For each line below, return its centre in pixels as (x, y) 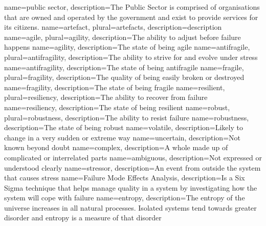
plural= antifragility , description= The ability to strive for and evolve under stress (131, 57)
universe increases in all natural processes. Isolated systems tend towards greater (130, 207)
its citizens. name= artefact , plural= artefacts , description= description (113, 27)
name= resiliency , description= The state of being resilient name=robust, (117, 107)
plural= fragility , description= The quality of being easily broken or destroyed (124, 77)
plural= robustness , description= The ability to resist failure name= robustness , (127, 117)
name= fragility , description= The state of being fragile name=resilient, (115, 87)
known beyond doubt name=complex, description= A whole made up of (116, 147)
